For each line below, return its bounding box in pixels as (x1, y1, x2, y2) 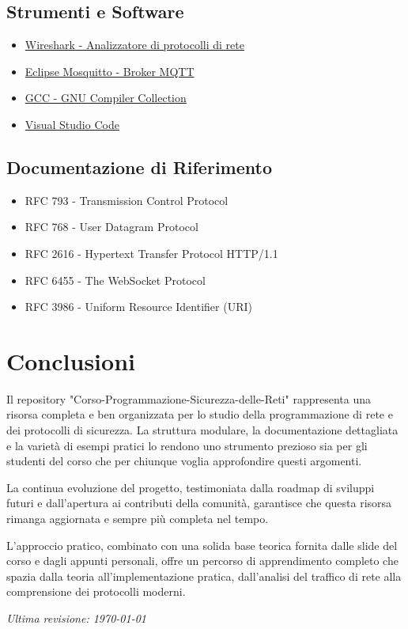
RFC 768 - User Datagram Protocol (25, 218, 198, 235)
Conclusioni (6, 344, 135, 377)
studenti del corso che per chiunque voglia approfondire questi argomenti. (6, 453, 362, 469)
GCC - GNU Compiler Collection (25, 89, 187, 106)
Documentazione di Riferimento (6, 154, 272, 179)
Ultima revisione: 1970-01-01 (6, 610, 146, 626)
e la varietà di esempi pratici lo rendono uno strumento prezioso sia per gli (6, 437, 368, 453)
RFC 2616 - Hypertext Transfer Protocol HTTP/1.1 (25, 244, 278, 261)
